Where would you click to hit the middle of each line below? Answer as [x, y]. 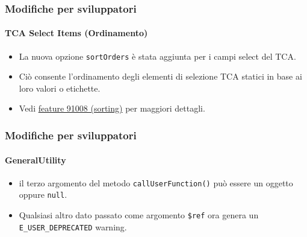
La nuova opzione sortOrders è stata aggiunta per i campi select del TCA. [157, 56]
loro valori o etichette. [60, 88]
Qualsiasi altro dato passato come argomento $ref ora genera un [139, 215]
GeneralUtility [36, 160]
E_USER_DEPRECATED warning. [73, 226]
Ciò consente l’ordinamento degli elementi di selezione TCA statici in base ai [160, 76]
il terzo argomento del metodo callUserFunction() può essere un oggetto [156, 182]
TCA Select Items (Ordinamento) [76, 33]
